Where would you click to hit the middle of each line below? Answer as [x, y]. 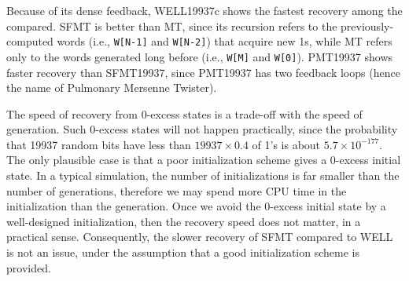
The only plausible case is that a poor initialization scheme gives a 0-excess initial [204, 160]
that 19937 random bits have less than [99, 144]
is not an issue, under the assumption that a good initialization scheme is [183, 252]
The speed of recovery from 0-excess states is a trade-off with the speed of [184, 113]
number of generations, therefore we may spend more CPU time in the [177, 190]
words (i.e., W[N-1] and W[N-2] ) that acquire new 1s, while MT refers [225, 41]
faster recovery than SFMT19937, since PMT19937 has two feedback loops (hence [203, 72]
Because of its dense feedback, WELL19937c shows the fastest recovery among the [204, 10]
